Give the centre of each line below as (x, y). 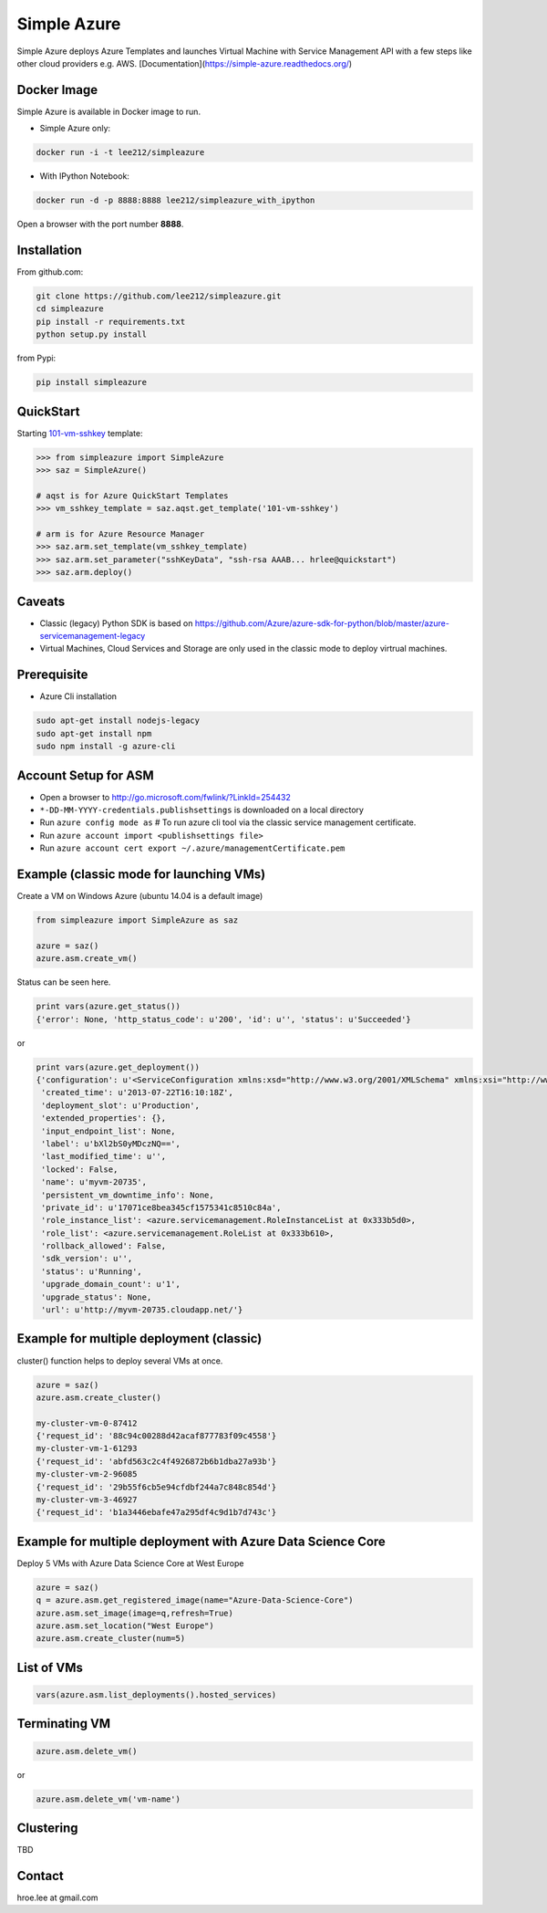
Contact (40, 1876)
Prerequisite (52, 675)
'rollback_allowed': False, (104, 1246)
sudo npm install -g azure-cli (106, 747)
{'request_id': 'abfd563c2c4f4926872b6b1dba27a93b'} (156, 1461)
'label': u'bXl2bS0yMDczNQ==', (111, 1144)
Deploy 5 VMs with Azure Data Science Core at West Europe (130, 1563)
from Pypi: (36, 358)
